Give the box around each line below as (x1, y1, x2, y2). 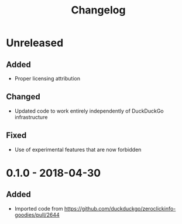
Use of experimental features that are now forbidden (14, 146, 142, 153)
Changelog (71, 3, 126, 17)
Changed (6, 92, 40, 102)
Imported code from (14, 205, 63, 212)
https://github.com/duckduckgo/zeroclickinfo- (64, 205, 176, 212)
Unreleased (6, 36, 64, 50)
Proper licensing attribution (14, 75, 81, 82)
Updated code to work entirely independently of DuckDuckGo (14, 107, 164, 114)
